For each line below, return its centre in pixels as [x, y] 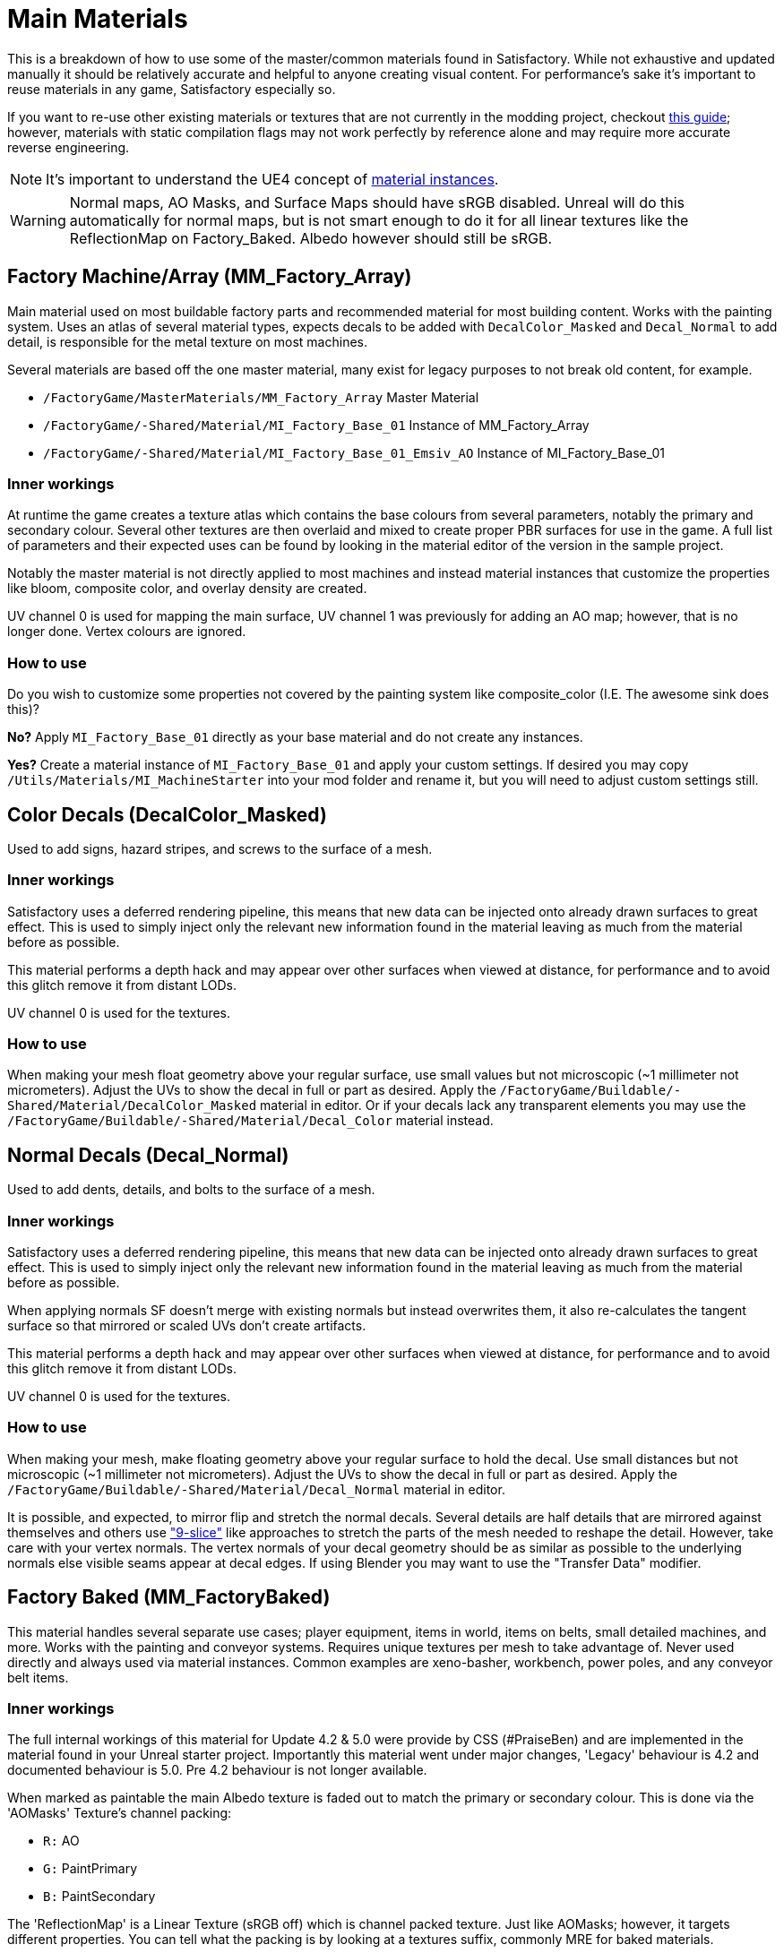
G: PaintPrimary [90, 1869]
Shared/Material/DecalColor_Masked [132, 1106]
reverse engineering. [69, 147]
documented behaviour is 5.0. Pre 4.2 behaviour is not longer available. [217, 1770]
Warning [38, 220]
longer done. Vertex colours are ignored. [127, 632]
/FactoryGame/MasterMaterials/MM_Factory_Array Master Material [261, 397]
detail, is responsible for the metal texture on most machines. [188, 341]
